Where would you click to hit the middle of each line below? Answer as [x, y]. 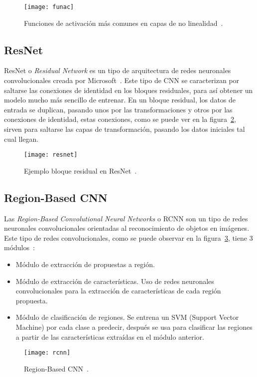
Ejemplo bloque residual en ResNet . [80, 170]
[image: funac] [49, 7]
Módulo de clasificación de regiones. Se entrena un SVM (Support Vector [127, 317]
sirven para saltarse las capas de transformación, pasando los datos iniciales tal [125, 129]
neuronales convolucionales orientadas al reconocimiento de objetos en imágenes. [127, 228]
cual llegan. [21, 139]
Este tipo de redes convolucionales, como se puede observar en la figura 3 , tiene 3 [128, 237]
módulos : [19, 247]
